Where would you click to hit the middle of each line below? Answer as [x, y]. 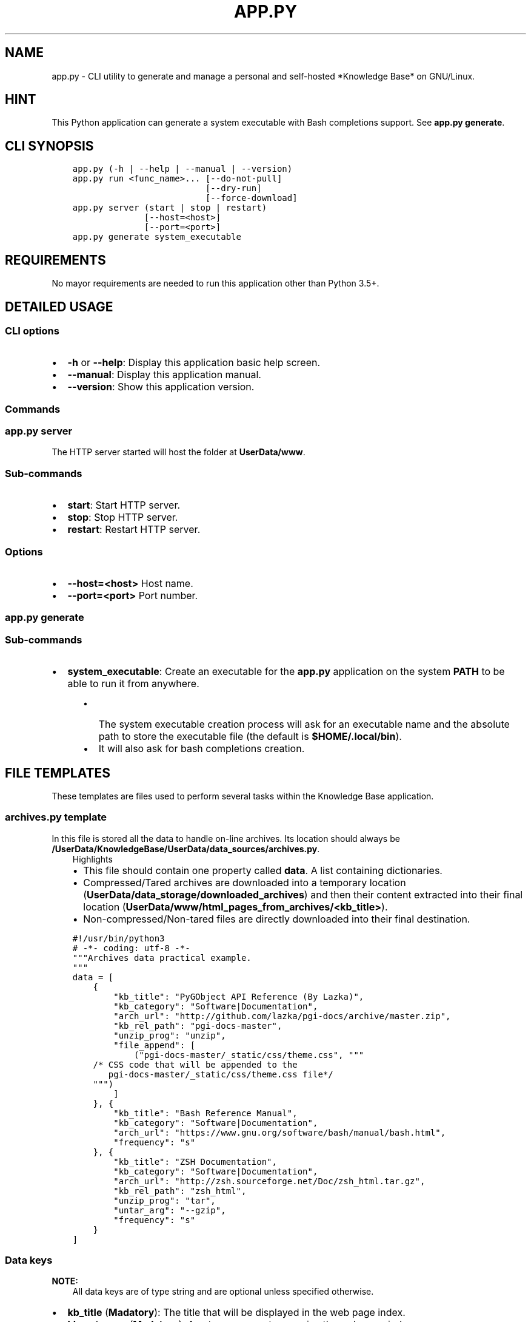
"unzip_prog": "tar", [165, 1200]
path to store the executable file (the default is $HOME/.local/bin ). [250, 737]
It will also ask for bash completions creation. [202, 749]
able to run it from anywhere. [133, 684]
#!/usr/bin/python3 [119, 938]
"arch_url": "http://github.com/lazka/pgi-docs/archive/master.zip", [282, 1016]
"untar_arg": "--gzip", [170, 1210]
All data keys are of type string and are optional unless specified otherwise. [223, 1292]
